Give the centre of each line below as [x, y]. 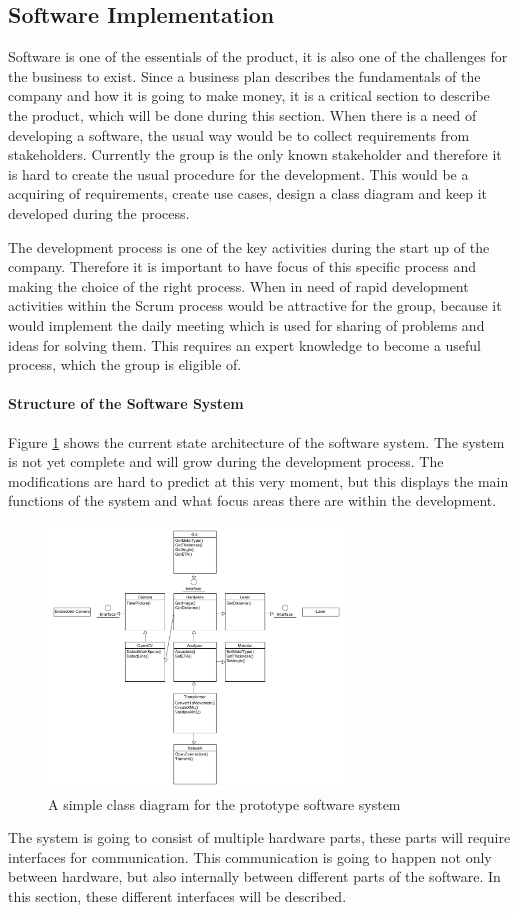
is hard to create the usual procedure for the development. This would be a [238, 173]
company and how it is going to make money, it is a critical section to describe [249, 95]
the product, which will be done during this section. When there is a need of [242, 114]
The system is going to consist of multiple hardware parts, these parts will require [259, 837]
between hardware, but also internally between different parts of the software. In [254, 876]
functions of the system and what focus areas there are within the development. [252, 500]
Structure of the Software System [126, 403]
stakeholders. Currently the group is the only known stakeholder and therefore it [255, 154]
